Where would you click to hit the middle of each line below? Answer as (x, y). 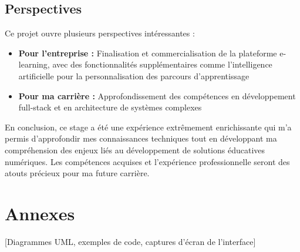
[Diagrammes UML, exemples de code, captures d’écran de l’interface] (130, 241)
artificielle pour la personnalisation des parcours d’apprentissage (134, 75)
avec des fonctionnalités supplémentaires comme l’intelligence (162, 64)
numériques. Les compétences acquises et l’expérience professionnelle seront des (147, 161)
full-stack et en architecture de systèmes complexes (110, 107)
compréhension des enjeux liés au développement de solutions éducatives (135, 149)
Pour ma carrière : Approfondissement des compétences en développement (157, 95)
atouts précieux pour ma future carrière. (77, 173)
